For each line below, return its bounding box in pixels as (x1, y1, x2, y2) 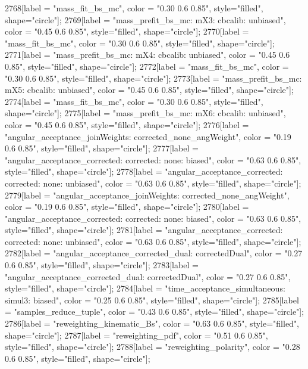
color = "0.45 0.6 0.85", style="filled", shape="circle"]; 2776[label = (5, 118, 249, 131)
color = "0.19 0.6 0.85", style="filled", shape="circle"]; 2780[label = (5, 200, 249, 213)
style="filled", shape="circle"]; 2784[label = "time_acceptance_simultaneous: (5, 282, 285, 294)
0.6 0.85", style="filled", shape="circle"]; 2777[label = (5, 142, 199, 154)
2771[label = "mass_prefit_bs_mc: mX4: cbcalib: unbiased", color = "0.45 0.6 (5, 48, 290, 61)
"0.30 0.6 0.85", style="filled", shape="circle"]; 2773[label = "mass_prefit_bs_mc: (5, 72, 302, 84)
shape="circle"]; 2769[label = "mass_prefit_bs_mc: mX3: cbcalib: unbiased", (5, 13, 286, 26)
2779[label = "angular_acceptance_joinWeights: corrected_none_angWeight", (5, 188, 290, 201)
